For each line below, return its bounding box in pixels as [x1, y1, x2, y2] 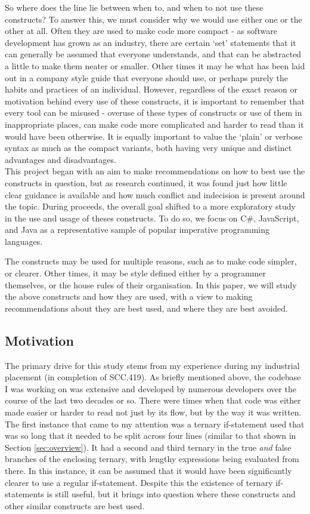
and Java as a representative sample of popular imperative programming [5, 223, 269, 236]
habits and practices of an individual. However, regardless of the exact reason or [5, 83, 298, 96]
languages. [5, 235, 43, 247]
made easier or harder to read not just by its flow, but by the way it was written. [5, 406, 302, 418]
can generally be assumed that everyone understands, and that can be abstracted [5, 48, 302, 60]
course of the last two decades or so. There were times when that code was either [5, 394, 301, 407]
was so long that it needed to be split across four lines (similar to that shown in [5, 429, 296, 442]
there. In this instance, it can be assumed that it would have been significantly [5, 464, 292, 476]
